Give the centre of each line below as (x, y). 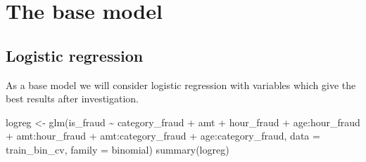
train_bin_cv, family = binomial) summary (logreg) (118, 149)
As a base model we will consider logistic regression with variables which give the (181, 85)
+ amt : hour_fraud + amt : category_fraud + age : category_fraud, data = (163, 136)
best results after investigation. (72, 99)
